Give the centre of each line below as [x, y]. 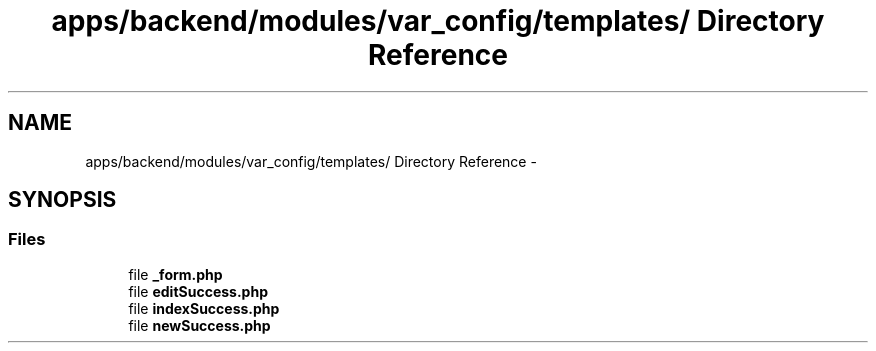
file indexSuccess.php [204, 308]
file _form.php [175, 274]
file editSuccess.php [198, 291]
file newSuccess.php [199, 325]
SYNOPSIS [62, 200]
